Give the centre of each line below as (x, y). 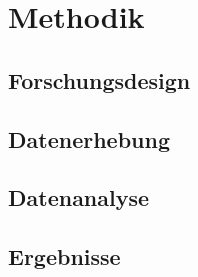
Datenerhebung (89, 138)
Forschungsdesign (99, 79)
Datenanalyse (79, 197)
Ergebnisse (64, 256)
